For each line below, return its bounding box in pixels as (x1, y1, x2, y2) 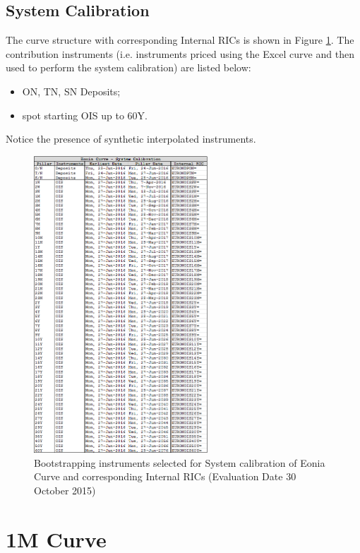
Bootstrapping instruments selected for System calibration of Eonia (34, 455, 325, 470)
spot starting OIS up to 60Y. (22, 107, 148, 122)
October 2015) (34, 482, 96, 497)
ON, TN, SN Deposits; (22, 83, 121, 98)
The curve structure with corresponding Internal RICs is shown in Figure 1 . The (6, 32, 354, 47)
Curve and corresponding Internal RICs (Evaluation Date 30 (34, 469, 296, 484)
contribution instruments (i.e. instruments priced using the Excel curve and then (6, 46, 354, 61)
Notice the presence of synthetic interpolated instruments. (6, 131, 256, 146)
